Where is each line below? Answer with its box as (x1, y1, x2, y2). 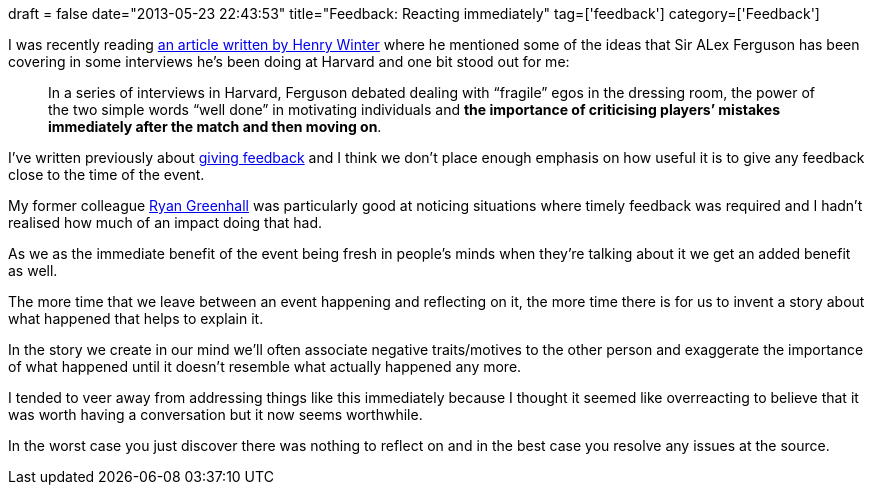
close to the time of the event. (8, 166, 205, 183)
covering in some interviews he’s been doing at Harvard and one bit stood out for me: (8, 53, 570, 70)
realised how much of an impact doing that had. (8, 214, 323, 231)
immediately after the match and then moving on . (48, 118, 382, 135)
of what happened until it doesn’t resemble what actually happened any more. (8, 358, 522, 375)
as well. (8, 262, 58, 279)
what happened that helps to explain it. (8, 310, 264, 327)
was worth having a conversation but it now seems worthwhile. (8, 406, 423, 423)
